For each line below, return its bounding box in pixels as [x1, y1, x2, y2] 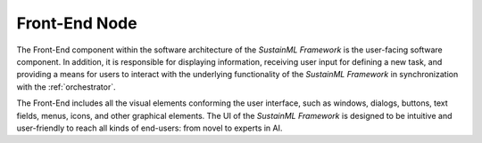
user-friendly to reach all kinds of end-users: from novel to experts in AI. [16, 123, 283, 133]
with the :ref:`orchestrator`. [16, 81, 116, 92]
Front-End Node [16, 13, 137, 33]
